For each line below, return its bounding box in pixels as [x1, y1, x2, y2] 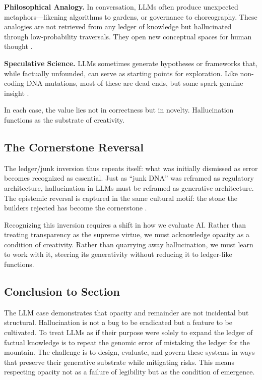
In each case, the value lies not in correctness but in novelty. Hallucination [4, 104, 234, 115]
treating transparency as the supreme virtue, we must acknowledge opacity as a [4, 229, 250, 240]
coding [4, 78, 25, 88]
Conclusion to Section [4, 284, 120, 299]
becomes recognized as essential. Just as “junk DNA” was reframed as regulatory [4, 173, 254, 183]
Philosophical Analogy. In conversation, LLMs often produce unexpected [4, 2, 238, 12]
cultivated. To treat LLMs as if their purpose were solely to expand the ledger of [4, 327, 253, 338]
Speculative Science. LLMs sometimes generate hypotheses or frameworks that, [4, 58, 257, 68]
